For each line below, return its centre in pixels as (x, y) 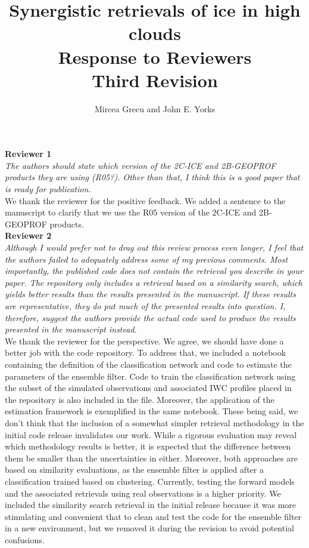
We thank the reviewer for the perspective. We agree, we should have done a (144, 341)
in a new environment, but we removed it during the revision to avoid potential (149, 528)
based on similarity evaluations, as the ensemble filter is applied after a (134, 470)
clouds (155, 33)
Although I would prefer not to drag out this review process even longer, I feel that (154, 247)
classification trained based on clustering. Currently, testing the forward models (150, 481)
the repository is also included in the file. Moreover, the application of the (140, 399)
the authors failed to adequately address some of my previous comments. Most (146, 259)
